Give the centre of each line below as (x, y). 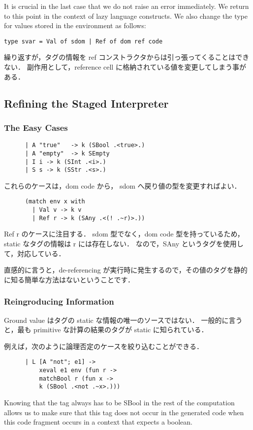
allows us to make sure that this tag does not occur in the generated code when (124, 412)
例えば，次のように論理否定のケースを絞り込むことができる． (104, 346)
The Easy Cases (36, 127)
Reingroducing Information (59, 301)
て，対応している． (35, 253)
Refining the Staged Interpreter (86, 103)
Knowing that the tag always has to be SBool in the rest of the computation (119, 402)
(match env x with (55, 202)
